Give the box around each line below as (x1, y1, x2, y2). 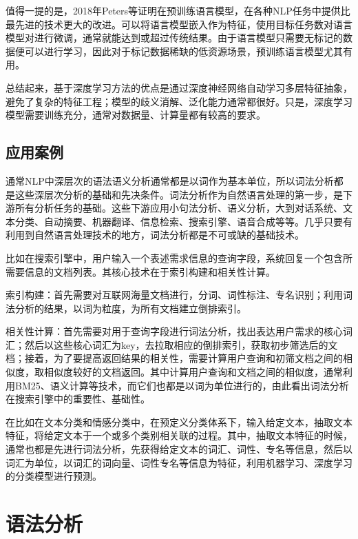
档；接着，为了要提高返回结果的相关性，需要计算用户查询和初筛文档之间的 (6, 351, 343, 365)
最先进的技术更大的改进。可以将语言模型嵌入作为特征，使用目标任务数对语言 (6, 17, 352, 31)
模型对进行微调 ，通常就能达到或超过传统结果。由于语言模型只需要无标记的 (6, 30, 343, 45)
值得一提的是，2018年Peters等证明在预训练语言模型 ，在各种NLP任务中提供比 (6, 3, 350, 17)
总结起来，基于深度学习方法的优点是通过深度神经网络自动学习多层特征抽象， (6, 80, 352, 94)
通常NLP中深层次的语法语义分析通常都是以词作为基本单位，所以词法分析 (6, 173, 334, 187)
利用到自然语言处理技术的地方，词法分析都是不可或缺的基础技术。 (6, 227, 304, 242)
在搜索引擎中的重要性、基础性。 (6, 391, 150, 406)
